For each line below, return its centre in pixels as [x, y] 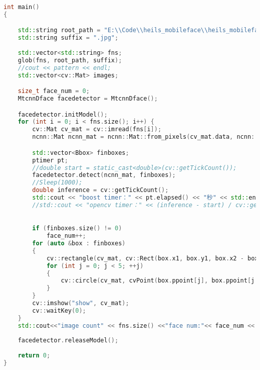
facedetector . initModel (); [63, 114]
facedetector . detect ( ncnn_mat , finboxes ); [104, 175]
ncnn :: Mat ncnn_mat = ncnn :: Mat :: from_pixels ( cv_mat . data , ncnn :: [145, 137]
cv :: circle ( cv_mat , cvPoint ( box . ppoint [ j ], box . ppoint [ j [158, 281]
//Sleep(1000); [57, 183]
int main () [22, 7]
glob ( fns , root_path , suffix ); [70, 60]
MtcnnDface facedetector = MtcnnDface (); [88, 99]
